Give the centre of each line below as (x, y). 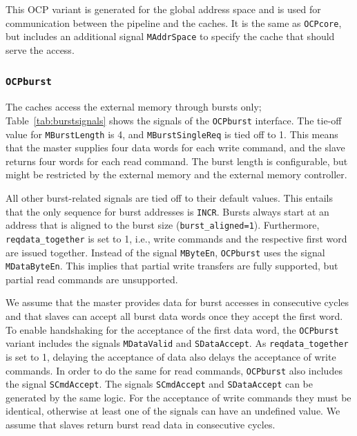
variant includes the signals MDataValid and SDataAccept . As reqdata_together (177, 343)
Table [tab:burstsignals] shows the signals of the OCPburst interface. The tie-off (174, 120)
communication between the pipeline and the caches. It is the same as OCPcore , (174, 22)
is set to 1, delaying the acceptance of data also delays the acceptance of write (171, 356)
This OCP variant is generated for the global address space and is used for (163, 9)
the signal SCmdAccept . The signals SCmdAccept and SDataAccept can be (160, 384)
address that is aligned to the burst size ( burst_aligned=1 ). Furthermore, (163, 225)
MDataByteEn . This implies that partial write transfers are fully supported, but (172, 266)
